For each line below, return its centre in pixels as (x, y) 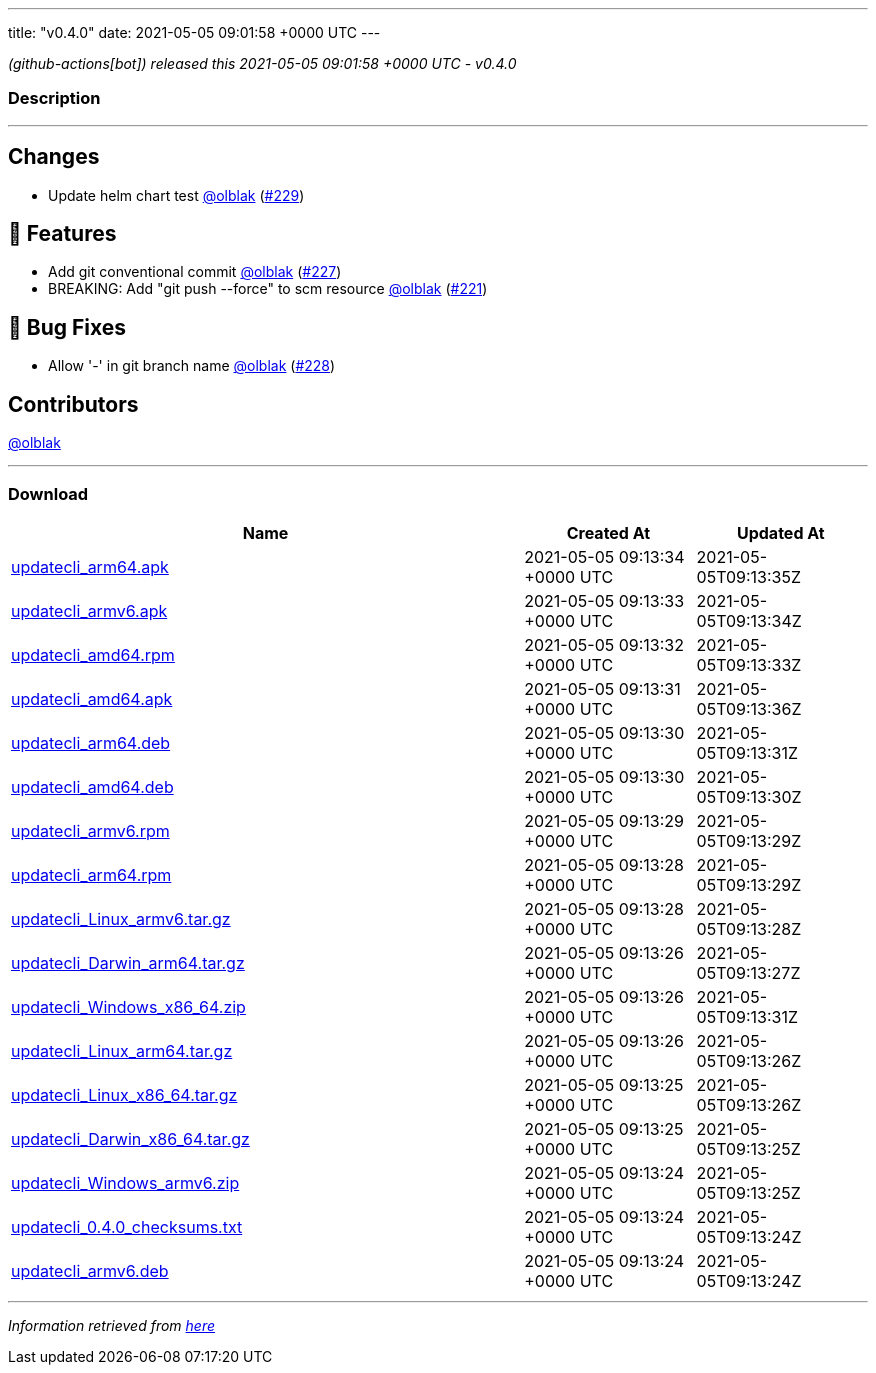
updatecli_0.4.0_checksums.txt (127, 1226)
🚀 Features (62, 234)
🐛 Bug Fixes (67, 327)
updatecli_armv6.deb (90, 1270)
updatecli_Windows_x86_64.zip (128, 1006)
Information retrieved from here (112, 1325)
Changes (54, 157)
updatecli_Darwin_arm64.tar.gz (128, 962)
